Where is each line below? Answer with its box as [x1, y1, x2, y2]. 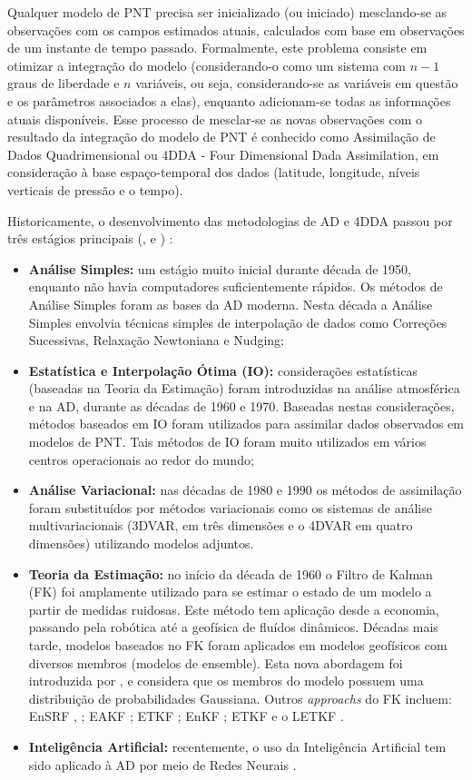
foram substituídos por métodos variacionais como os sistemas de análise [28, 498, 432, 517]
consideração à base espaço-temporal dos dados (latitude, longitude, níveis [7, 163, 420, 182]
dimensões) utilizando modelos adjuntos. [28, 534, 254, 553]
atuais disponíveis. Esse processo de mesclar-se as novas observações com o [7, 109, 422, 128]
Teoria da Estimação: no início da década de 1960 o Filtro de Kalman [28, 564, 433, 583]
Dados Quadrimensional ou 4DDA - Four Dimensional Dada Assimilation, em [7, 144, 439, 163]
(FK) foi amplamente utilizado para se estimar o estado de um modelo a [28, 582, 432, 601]
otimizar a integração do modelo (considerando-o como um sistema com [7, 55, 406, 74]
